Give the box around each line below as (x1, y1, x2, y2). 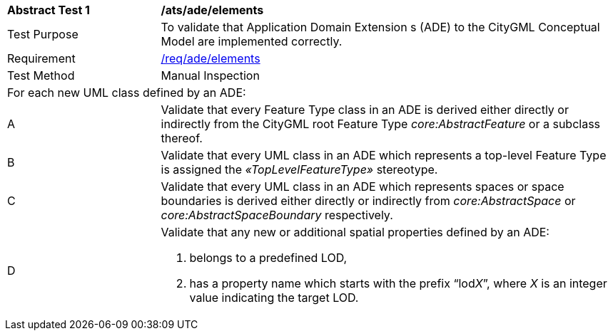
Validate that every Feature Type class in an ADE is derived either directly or (161, 103, 569, 117)
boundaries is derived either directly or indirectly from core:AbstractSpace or (161, 194, 576, 208)
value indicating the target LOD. (189, 290, 359, 305)
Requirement (7, 51, 76, 65)
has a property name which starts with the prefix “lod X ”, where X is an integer (189, 276, 607, 290)
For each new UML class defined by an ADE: (7, 85, 246, 100)
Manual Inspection (161, 68, 260, 83)
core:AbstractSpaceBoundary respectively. (161, 208, 393, 222)
